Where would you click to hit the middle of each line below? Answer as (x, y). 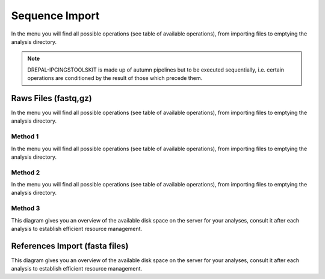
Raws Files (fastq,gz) (52, 98)
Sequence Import (55, 16)
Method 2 (26, 173)
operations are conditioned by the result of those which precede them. (115, 78)
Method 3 (26, 209)
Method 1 (25, 136)
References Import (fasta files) (70, 246)
